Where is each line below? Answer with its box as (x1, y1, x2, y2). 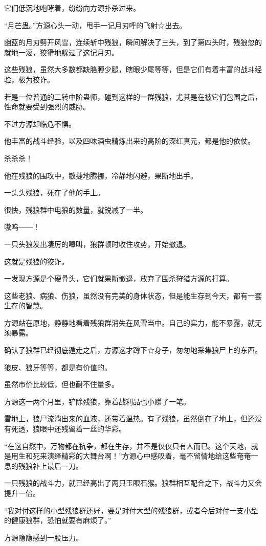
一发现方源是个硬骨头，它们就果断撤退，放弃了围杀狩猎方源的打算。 (4, 273, 233, 284)
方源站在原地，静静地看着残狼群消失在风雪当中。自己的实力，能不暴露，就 (4, 317, 255, 328)
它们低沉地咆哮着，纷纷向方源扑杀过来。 (4, 3, 140, 13)
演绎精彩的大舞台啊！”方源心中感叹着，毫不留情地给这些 (47, 450, 237, 461)
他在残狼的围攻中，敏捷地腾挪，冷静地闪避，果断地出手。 (4, 170, 197, 180)
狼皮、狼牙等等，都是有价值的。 (4, 361, 112, 372)
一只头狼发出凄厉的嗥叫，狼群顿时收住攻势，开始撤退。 (4, 238, 190, 249)
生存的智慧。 (4, 300, 47, 311)
